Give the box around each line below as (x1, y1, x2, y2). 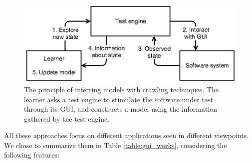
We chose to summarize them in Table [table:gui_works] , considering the (4, 140, 227, 150)
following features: (4, 150, 59, 160)
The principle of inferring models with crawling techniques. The (24, 84, 219, 94)
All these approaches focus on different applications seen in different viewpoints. (4, 130, 249, 141)
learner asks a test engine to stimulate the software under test (24, 94, 213, 104)
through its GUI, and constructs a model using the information (24, 104, 218, 114)
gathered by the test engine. (24, 113, 110, 124)
